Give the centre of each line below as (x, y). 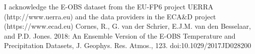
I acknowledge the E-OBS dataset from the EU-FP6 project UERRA (109, 6)
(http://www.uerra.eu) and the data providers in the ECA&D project (110, 16)
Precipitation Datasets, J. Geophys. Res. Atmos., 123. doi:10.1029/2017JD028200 (127, 45)
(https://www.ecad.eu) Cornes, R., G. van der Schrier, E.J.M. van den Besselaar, (127, 26)
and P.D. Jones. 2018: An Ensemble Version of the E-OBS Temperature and (120, 35)
